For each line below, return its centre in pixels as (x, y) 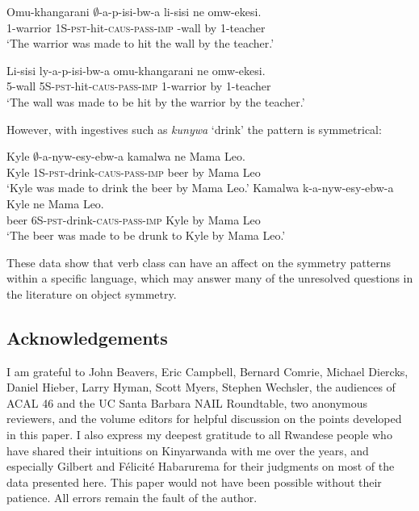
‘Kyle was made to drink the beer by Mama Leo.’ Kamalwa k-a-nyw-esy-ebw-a (200, 188)
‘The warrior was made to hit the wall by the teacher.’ (140, 43)
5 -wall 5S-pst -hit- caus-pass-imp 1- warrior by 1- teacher (139, 86)
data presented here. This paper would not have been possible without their (194, 482)
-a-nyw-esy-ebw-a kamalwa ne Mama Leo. (142, 156)
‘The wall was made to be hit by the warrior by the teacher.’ (156, 101)
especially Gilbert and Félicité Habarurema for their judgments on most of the (201, 466)
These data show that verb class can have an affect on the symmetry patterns (199, 262)
